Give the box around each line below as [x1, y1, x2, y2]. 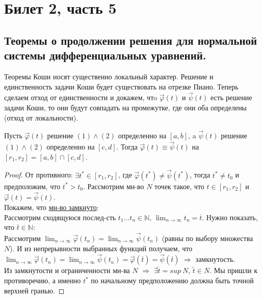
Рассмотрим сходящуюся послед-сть [4, 212, 116, 222]
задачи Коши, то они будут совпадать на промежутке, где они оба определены [4, 102, 247, 112]
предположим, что [4, 181, 61, 191]
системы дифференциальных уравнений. [4, 47, 206, 63]
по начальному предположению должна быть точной [91, 275, 254, 285]
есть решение [211, 92, 252, 103]
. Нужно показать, [202, 212, 258, 222]
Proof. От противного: [4, 169, 73, 180]
